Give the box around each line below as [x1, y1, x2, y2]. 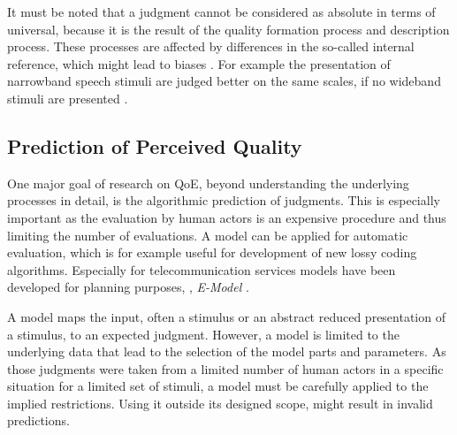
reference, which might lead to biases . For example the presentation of [7, 54, 391, 72]
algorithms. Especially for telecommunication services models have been [7, 260, 396, 279]
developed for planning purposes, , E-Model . [7, 278, 249, 296]
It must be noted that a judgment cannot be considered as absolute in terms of [7, 3, 436, 20]
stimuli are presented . [7, 88, 128, 107]
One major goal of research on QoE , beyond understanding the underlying [7, 173, 409, 192]
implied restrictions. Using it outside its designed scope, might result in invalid [7, 393, 433, 412]
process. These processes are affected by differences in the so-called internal [7, 37, 415, 56]
